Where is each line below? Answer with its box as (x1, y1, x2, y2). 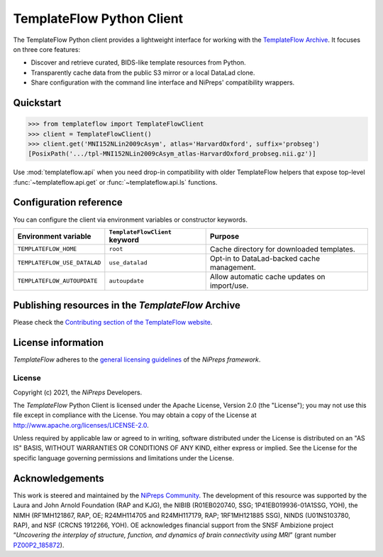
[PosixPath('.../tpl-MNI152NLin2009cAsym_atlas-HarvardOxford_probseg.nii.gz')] (28, 150, 316, 158)
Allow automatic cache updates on (209, 271, 326, 281)
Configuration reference (13, 196, 123, 209)
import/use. (209, 281, 249, 291)
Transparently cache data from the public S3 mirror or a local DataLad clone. (30, 68, 255, 77)
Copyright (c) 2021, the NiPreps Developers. (13, 388, 143, 396)
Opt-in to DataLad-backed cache (209, 253, 321, 263)
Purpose (209, 232, 240, 242)
